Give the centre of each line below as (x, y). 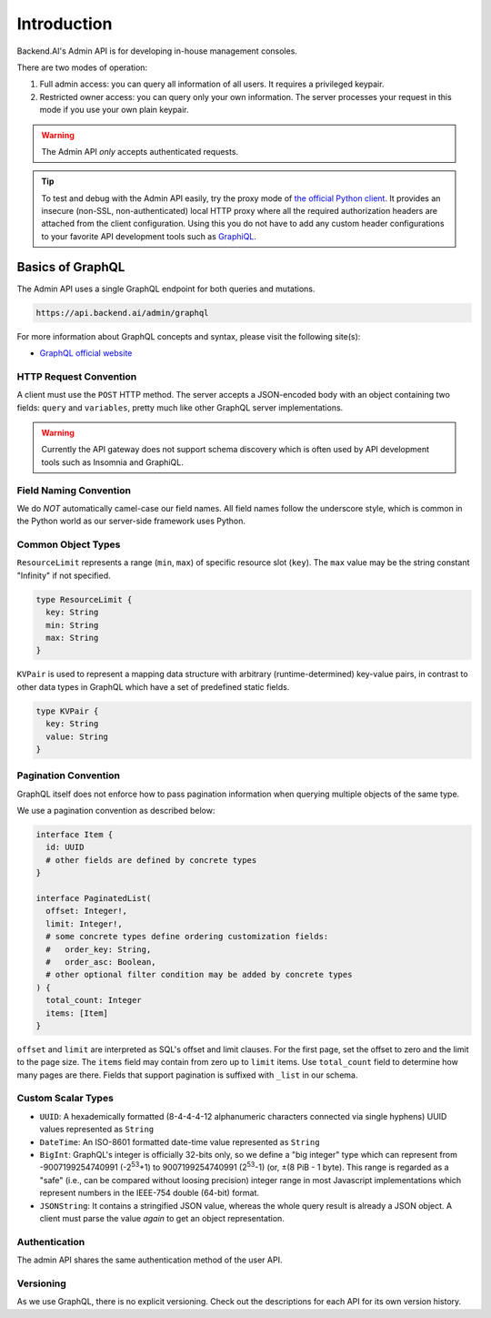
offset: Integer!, (86, 911)
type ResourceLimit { (84, 599)
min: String (72, 625)
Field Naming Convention (74, 490)
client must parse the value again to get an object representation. (162, 1218)
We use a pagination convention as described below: (116, 811)
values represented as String (97, 1130)
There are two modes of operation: (82, 67)
